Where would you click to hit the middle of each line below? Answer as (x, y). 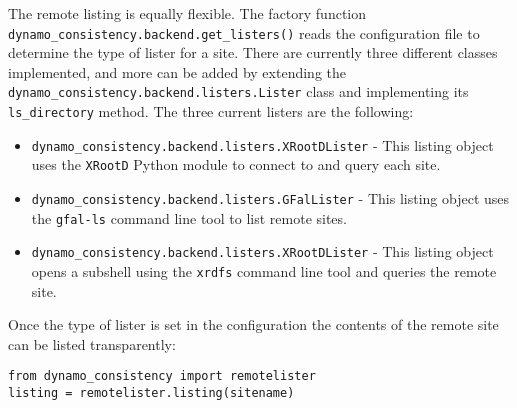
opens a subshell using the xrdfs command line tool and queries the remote (264, 271)
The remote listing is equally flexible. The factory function (187, 13)
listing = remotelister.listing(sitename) (151, 393)
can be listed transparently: (92, 343)
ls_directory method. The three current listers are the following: (211, 111)
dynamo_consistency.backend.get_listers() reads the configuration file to (244, 32)
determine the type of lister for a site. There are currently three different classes (253, 52)
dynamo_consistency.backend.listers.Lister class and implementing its (238, 91)
